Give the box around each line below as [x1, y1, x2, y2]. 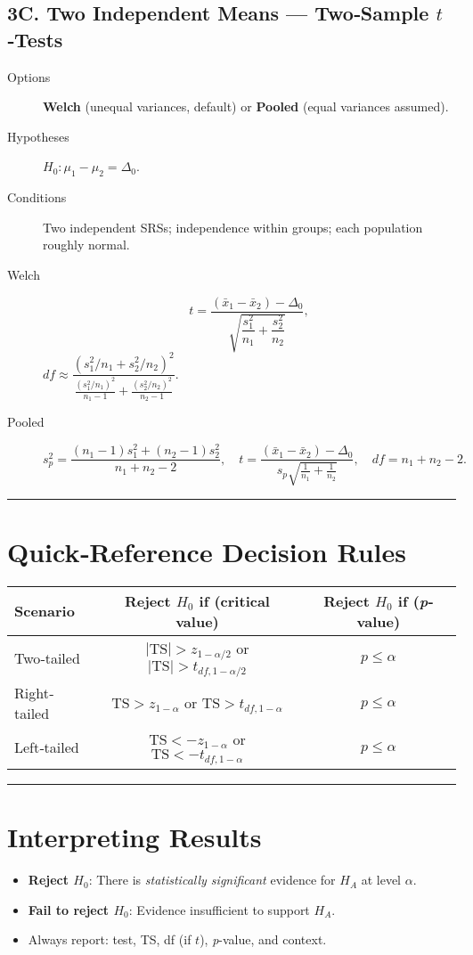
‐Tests [7, 25, 63, 53]
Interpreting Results [7, 819, 262, 855]
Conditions [7, 188, 67, 207]
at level [361, 870, 402, 889]
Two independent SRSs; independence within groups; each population [43, 217, 423, 236]
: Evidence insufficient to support [128, 900, 310, 918]
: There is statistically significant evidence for [88, 870, 336, 889]
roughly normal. [43, 235, 130, 254]
